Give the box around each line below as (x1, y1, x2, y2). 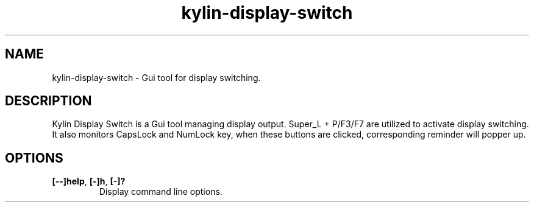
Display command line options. (99, 186, 222, 197)
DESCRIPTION (5, 93, 92, 109)
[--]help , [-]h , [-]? (52, 176, 126, 187)
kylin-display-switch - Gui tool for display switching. (52, 72, 261, 83)
